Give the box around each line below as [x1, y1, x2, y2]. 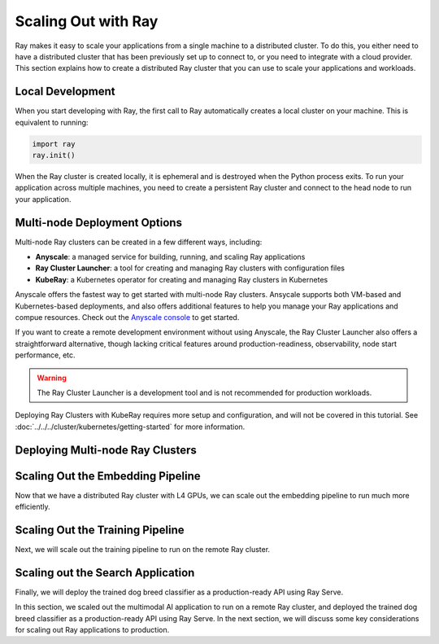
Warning [37, 373, 67, 383]
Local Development [15, 85, 115, 99]
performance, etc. [15, 350, 76, 360]
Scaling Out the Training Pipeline [15, 523, 185, 537]
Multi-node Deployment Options [15, 216, 183, 230]
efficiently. [15, 502, 50, 512]
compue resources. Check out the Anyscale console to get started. [15, 313, 240, 322]
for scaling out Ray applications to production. [15, 625, 170, 635]
